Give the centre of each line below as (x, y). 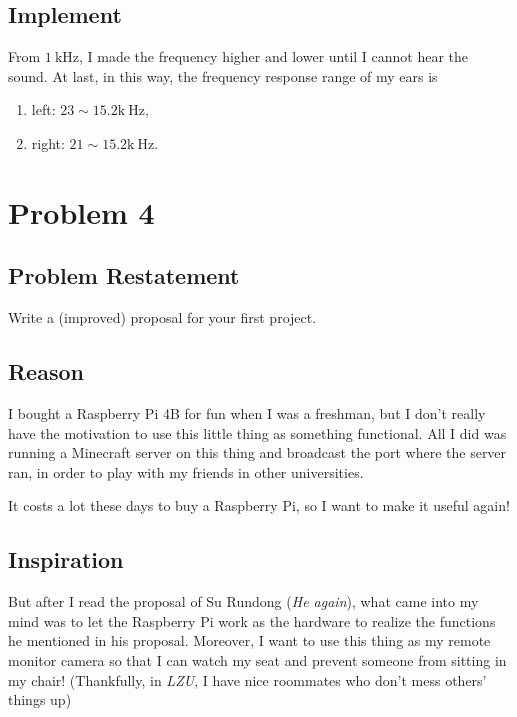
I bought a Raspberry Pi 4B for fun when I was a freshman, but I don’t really (247, 412)
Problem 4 (81, 211)
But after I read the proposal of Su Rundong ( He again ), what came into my (243, 601)
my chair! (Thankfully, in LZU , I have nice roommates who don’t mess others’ (247, 679)
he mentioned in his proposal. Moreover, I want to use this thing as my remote (249, 640)
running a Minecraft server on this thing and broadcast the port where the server (257, 452)
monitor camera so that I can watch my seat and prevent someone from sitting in (257, 659)
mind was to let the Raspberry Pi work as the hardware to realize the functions (252, 620)
